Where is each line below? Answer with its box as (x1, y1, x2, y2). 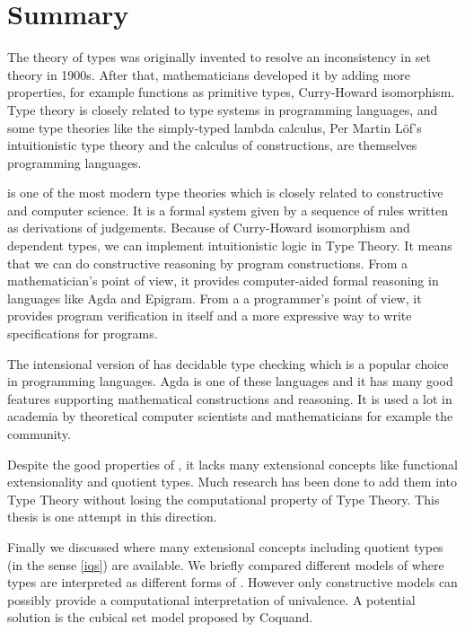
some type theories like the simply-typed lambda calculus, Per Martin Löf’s (7, 118, 422, 136)
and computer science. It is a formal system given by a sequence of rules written (7, 200, 448, 219)
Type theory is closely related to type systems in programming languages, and (7, 100, 438, 118)
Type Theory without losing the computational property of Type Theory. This (7, 489, 440, 508)
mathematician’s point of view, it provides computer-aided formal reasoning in (7, 271, 439, 290)
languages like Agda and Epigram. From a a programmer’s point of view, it (7, 288, 422, 307)
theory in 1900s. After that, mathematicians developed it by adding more (7, 65, 411, 83)
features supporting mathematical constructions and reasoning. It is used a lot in (7, 389, 452, 408)
